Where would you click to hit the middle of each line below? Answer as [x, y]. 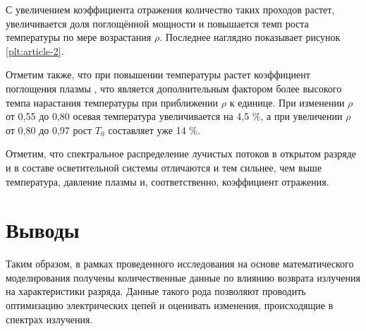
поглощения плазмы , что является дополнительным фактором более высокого [174, 88]
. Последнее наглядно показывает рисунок [250, 37]
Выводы [43, 230]
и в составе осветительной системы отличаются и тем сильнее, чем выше [164, 167]
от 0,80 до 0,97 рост [49, 130]
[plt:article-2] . [35, 50]
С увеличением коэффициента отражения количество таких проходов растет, [170, 9]
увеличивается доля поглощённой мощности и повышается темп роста [157, 23]
